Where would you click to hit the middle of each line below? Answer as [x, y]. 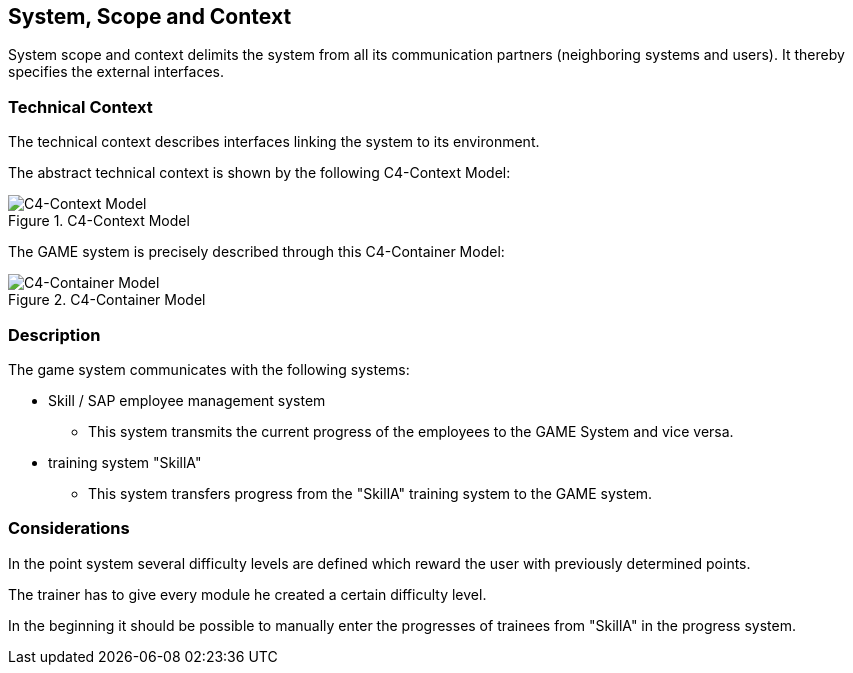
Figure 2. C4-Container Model [107, 300]
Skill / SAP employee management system [187, 400]
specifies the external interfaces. [116, 72]
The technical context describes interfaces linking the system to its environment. [274, 142]
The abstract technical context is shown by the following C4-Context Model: [259, 173]
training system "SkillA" [125, 462]
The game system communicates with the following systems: [209, 369]
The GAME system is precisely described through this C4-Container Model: [256, 252]
